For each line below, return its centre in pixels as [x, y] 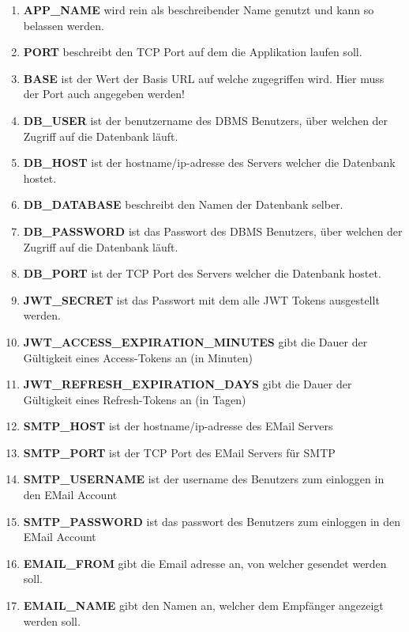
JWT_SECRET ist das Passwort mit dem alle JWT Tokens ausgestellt [201, 299]
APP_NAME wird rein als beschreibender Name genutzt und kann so [199, 9]
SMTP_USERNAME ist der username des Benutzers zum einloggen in [204, 479]
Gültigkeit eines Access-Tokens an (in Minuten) [138, 357]
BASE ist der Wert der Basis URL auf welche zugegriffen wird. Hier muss [204, 78]
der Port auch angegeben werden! [104, 94]
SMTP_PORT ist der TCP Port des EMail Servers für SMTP [179, 452]
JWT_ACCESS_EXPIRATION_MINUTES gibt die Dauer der [195, 341]
